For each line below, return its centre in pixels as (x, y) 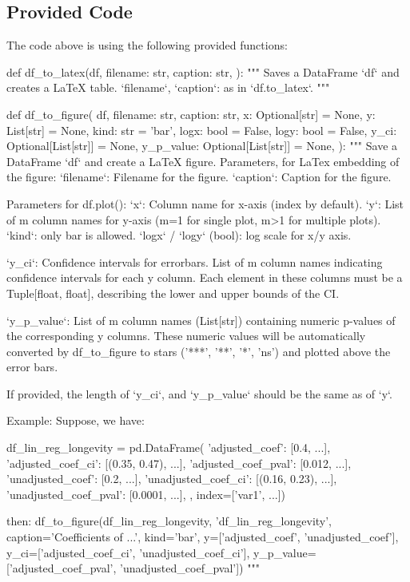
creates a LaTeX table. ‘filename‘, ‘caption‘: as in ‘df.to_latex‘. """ (168, 87)
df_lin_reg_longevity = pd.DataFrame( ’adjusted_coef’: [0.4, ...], (169, 447)
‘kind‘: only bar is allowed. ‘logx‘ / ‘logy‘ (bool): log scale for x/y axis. (179, 235)
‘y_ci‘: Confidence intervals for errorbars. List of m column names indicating (195, 261)
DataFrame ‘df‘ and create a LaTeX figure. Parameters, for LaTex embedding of (203, 161)
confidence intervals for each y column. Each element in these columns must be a (205, 277)
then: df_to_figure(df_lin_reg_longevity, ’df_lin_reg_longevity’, (169, 521)
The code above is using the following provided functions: (147, 45)
